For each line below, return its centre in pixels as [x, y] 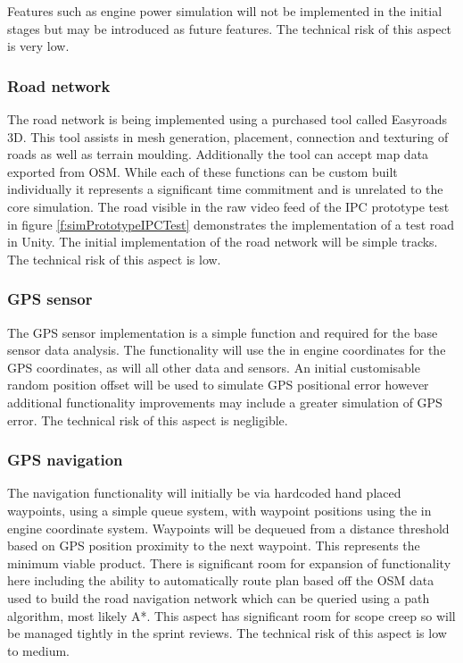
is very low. [38, 46]
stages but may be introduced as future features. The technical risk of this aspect [230, 28]
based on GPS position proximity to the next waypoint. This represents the [214, 546]
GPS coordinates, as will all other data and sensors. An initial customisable [214, 367]
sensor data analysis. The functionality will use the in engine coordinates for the [227, 350]
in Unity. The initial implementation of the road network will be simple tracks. [223, 242]
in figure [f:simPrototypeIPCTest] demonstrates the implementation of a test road [231, 224]
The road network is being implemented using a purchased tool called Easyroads [227, 119]
